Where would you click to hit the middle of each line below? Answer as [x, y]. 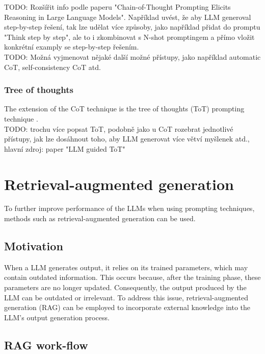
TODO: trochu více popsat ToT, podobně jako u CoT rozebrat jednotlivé [119, 128]
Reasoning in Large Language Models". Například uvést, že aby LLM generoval [128, 17]
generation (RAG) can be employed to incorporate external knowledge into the [127, 307]
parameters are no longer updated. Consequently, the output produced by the [125, 287]
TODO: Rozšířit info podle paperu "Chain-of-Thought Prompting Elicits [117, 7]
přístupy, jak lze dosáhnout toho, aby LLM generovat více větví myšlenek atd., [127, 139]
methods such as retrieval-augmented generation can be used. [100, 218]
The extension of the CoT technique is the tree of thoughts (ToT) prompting [124, 109]
